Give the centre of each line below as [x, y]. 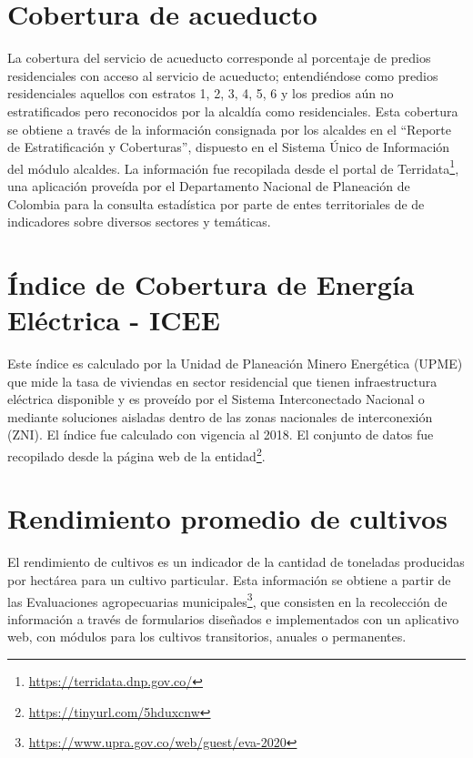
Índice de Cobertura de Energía [211, 283]
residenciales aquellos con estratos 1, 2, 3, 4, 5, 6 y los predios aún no [201, 93]
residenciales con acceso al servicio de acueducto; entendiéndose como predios [223, 75]
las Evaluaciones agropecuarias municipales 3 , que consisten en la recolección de [227, 600]
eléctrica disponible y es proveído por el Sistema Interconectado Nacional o [216, 399]
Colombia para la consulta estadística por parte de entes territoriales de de [216, 203]
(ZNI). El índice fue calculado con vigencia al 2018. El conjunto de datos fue [221, 435]
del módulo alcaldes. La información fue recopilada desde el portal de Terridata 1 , [233, 167]
